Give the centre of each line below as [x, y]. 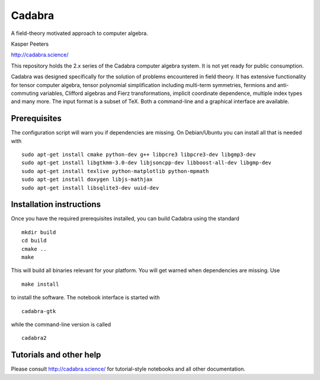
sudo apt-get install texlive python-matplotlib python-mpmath [115, 171]
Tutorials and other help [56, 355]
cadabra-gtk [39, 311]
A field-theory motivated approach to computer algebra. [79, 33]
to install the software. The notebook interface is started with [85, 298]
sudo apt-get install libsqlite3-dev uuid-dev [90, 188]
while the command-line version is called [61, 324]
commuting [25, 93]
